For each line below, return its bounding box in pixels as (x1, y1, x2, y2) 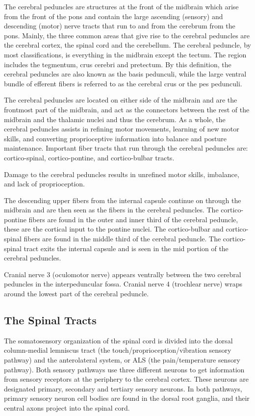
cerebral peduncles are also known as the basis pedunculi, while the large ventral (4, 69, 247, 79)
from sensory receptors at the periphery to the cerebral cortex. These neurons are (4, 374, 249, 384)
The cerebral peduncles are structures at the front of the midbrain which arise (4, 1, 239, 11)
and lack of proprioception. (4, 179, 85, 189)
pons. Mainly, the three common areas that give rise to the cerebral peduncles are (4, 30, 250, 40)
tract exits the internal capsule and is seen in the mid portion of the (24, 243, 229, 253)
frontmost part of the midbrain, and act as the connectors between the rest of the (4, 104, 250, 114)
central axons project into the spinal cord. (4, 402, 130, 413)
